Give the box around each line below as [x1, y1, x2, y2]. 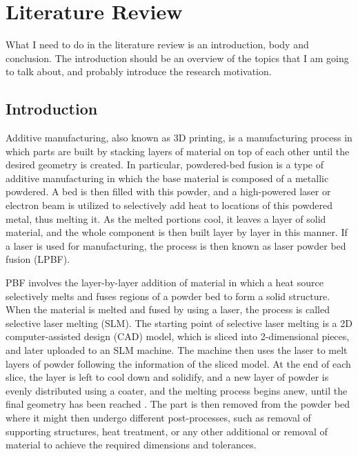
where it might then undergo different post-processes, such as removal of [6, 410, 311, 424]
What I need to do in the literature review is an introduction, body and [6, 37, 309, 52]
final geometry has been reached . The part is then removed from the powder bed [6, 397, 350, 411]
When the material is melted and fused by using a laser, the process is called [6, 302, 330, 317]
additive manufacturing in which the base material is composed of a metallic [6, 170, 329, 185]
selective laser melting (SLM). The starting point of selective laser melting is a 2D [6, 315, 352, 330]
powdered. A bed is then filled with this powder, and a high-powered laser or [6, 184, 331, 199]
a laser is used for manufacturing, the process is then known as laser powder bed [6, 238, 346, 252]
